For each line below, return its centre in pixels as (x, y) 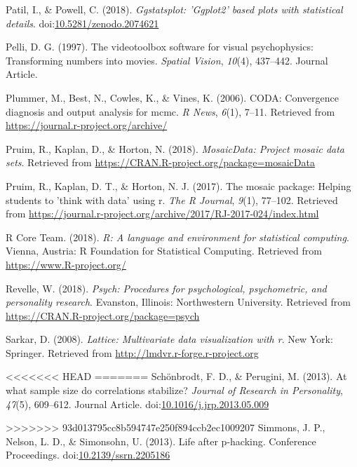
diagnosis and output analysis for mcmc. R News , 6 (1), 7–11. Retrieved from (170, 111)
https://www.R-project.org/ (66, 264)
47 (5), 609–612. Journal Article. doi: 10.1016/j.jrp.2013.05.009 (137, 404)
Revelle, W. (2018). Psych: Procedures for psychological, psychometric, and (166, 288)
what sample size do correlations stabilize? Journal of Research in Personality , (174, 390)
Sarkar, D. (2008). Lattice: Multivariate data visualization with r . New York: (169, 339)
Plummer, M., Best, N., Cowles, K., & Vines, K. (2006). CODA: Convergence (172, 97)
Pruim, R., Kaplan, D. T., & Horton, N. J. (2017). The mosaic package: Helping (178, 185)
